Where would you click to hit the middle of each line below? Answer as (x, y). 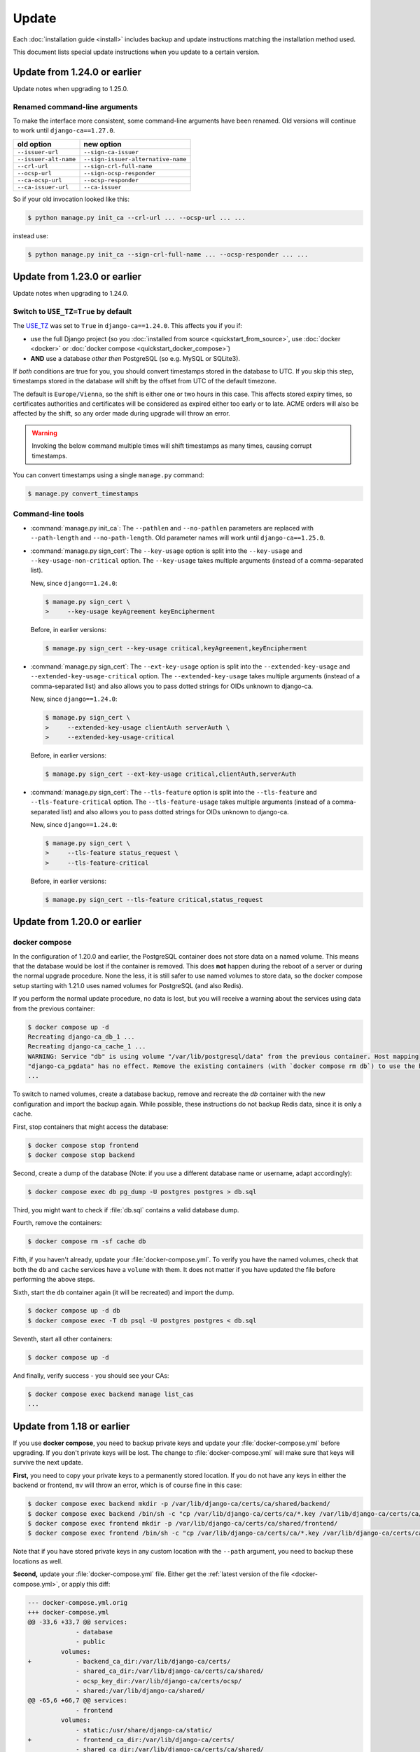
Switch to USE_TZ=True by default (72, 311)
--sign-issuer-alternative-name (135, 159)
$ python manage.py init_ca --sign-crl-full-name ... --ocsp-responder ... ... (168, 254)
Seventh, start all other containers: (63, 1339)
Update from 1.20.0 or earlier (77, 922)
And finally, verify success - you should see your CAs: (91, 1375)
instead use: (31, 235)
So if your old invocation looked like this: (71, 199)
